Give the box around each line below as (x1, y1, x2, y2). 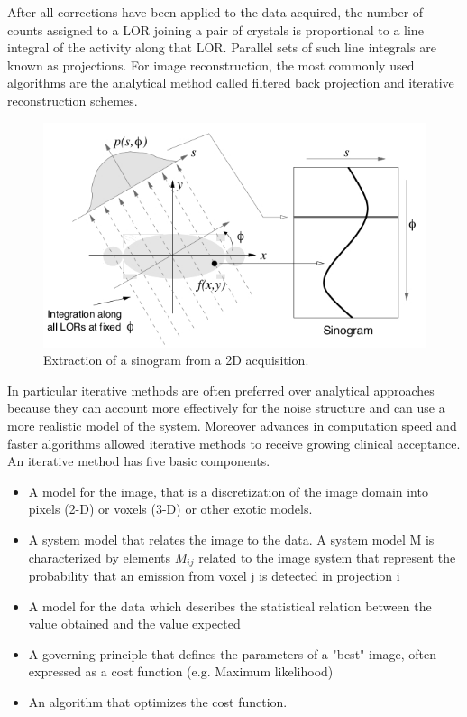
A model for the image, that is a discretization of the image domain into (28, 481, 428, 500)
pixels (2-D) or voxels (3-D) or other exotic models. (28, 499, 313, 518)
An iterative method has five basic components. (7, 452, 270, 470)
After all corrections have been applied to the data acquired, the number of (7, 3, 424, 21)
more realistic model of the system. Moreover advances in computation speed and (7, 416, 457, 434)
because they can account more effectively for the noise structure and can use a (7, 398, 445, 417)
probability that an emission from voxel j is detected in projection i (28, 566, 400, 585)
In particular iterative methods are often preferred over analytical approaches (7, 380, 435, 399)
